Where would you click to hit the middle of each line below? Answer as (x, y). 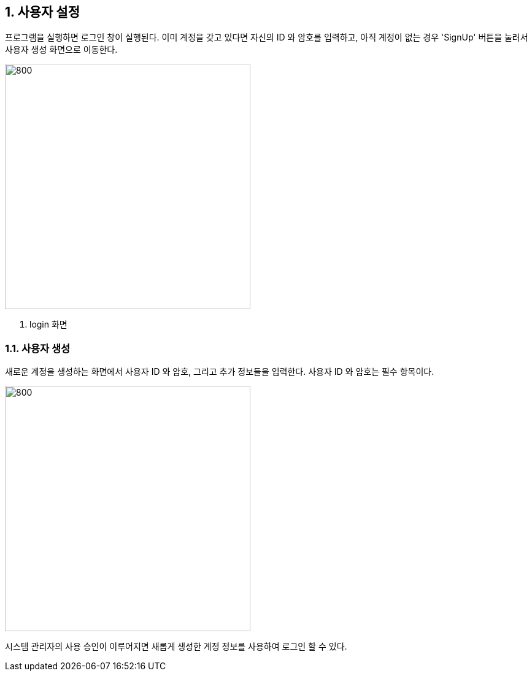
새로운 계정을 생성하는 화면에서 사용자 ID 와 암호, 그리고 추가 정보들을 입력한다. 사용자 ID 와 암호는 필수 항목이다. (220, 372)
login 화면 (48, 325)
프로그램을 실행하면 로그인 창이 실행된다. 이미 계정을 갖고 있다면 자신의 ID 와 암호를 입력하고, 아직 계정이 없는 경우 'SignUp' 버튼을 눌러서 (267, 37)
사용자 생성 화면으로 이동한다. (61, 50)
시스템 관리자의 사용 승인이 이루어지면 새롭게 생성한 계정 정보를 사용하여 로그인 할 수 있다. (176, 647)
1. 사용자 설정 (42, 12)
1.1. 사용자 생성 (38, 348)
